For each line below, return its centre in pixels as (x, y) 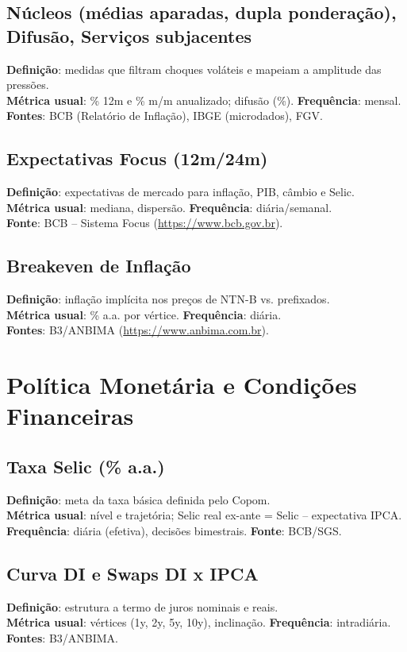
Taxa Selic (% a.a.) (86, 466)
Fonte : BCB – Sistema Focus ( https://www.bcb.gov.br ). (145, 223)
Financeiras (70, 416)
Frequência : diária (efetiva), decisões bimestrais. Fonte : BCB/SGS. (174, 530)
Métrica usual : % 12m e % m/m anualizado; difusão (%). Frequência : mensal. (204, 100)
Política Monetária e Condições (182, 385)
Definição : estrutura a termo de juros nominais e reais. (142, 606)
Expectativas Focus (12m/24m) (137, 158)
